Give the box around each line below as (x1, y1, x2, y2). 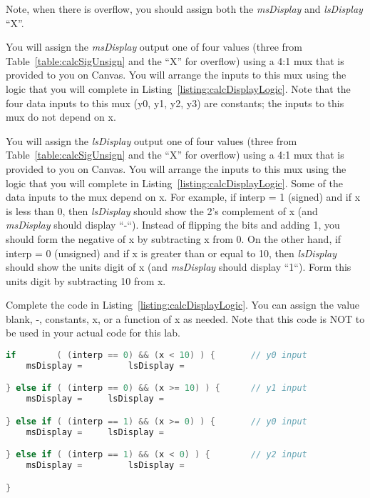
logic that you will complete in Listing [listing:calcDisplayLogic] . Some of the (6, 175, 343, 190)
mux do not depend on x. (6, 109, 116, 124)
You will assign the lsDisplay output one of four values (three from (6, 133, 297, 148)
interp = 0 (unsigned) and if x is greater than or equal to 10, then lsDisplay (6, 245, 337, 260)
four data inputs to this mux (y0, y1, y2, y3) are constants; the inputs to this (6, 95, 344, 110)
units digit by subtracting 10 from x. (6, 273, 166, 288)
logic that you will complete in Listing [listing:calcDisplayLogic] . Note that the (6, 81, 351, 96)
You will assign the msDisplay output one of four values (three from (6, 39, 302, 54)
